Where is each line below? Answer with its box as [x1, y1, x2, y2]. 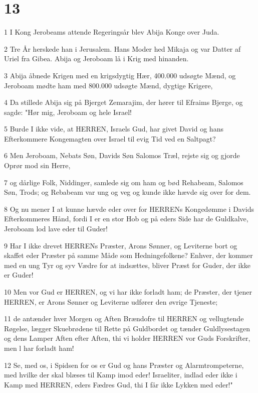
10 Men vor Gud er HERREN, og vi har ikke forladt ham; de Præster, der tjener [4, 287, 252, 297]
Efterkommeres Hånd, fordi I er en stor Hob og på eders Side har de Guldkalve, [4, 213, 248, 224]
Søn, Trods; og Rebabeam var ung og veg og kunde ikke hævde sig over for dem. [4, 187, 251, 197]
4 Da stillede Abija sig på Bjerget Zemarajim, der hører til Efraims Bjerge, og [4, 97, 243, 107]
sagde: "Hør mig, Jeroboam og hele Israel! [4, 106, 132, 117]
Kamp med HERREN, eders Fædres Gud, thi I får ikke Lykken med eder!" [4, 379, 233, 389]
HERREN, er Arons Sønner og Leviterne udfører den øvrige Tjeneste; [4, 296, 218, 307]
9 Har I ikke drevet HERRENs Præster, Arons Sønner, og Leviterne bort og [4, 240, 237, 250]
